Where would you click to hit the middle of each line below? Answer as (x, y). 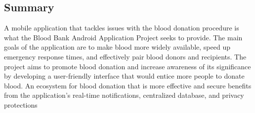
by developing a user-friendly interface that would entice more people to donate (124, 76)
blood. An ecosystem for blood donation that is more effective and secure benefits (128, 85)
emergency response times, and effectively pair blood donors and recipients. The (125, 56)
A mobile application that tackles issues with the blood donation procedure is (122, 28)
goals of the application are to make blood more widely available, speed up (117, 47)
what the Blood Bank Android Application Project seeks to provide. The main (123, 37)
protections (21, 104)
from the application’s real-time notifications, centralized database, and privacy (124, 95)
